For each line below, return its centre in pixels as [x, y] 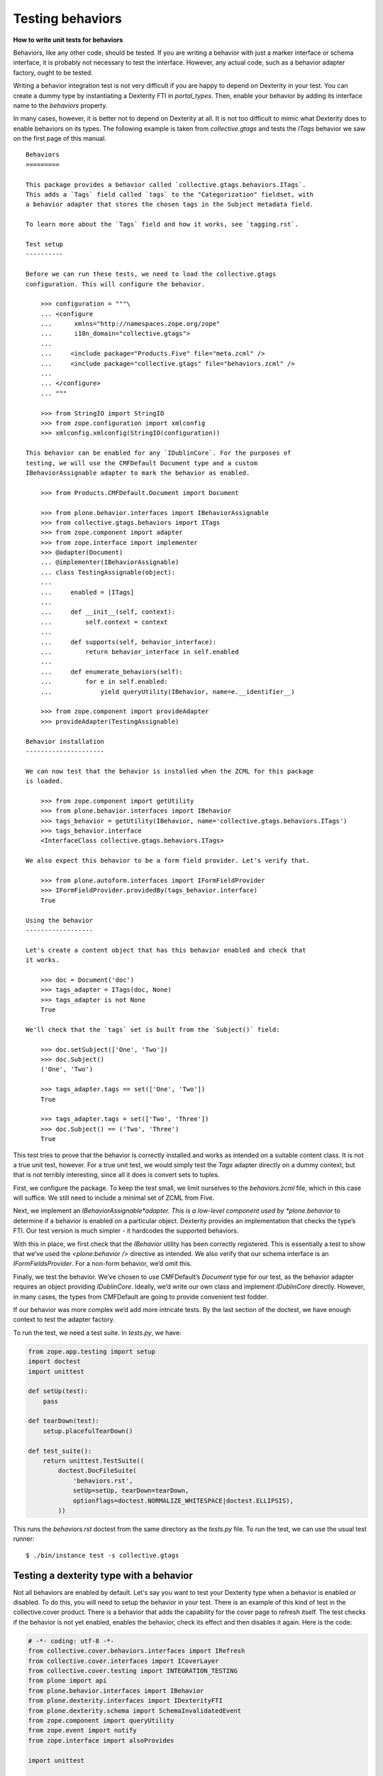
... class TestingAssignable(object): [108, 572]
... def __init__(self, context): [108, 612]
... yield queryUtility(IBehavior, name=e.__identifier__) [167, 692]
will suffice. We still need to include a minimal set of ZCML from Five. [114, 1198]
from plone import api [67, 1681]
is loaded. [45, 781]
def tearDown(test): [63, 1421]
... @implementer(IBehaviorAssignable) [110, 562]
